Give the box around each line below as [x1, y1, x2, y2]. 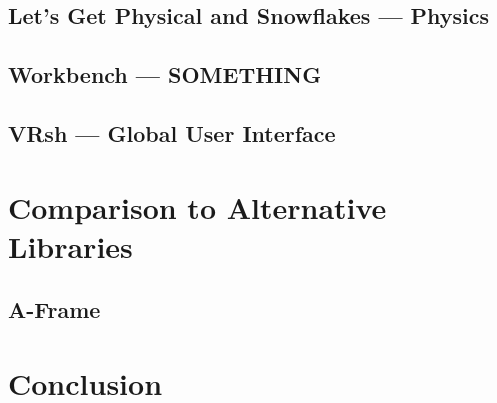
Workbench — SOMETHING [8, 59, 322, 90]
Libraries [8, 225, 133, 266]
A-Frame [8, 294, 101, 325]
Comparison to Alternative [8, 186, 387, 227]
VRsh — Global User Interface [8, 117, 336, 148]
